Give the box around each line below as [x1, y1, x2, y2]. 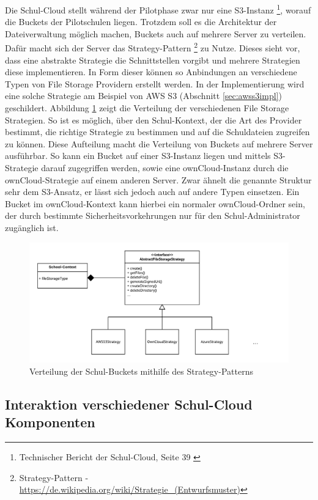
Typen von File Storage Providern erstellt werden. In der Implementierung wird [5, 77, 305, 90]
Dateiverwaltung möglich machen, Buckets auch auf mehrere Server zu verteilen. [5, 27, 306, 40]
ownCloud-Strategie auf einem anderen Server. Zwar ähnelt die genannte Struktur [5, 173, 312, 186]
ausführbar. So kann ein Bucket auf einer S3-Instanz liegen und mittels [5, 149, 271, 162]
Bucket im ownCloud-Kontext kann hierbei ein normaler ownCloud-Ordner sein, [5, 197, 305, 210]
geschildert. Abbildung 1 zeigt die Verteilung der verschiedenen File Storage [5, 101, 289, 114]
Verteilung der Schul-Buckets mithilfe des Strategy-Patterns [29, 364, 253, 377]
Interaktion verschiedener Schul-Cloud [5, 394, 253, 413]
